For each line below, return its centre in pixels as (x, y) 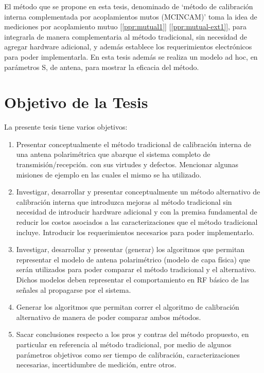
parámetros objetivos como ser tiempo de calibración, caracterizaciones (128, 354)
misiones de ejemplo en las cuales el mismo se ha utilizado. (109, 174)
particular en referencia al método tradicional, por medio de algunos (124, 344)
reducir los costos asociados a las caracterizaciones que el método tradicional (137, 222)
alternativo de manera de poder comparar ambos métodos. (109, 317)
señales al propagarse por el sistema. (74, 289)
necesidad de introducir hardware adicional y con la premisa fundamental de (137, 212)
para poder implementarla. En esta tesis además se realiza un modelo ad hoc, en (131, 56)
